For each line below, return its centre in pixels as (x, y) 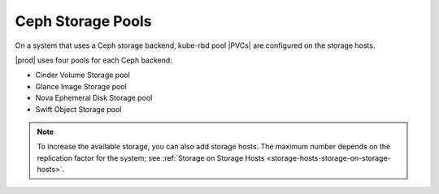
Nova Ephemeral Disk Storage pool (94, 98)
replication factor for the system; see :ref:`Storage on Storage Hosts (151, 157)
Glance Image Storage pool (81, 86)
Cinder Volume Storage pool (83, 75)
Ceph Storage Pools (83, 21)
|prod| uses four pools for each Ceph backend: (93, 60)
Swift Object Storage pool (78, 109)
